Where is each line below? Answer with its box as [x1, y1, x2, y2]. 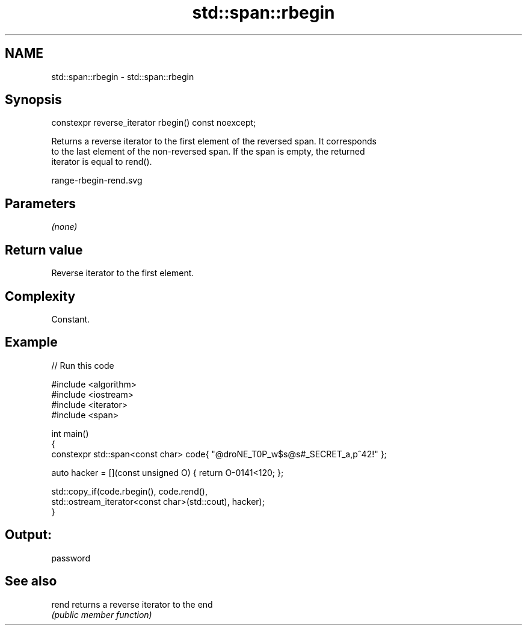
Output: [5, 527, 52, 543]
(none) [51, 221, 78, 232]
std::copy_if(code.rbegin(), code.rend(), [51, 486, 208, 496]
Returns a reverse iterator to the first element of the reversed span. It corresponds [51, 136, 377, 147]
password [51, 552, 90, 563]
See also [5, 573, 57, 589]
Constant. [51, 313, 90, 324]
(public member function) [51, 609, 152, 620]
